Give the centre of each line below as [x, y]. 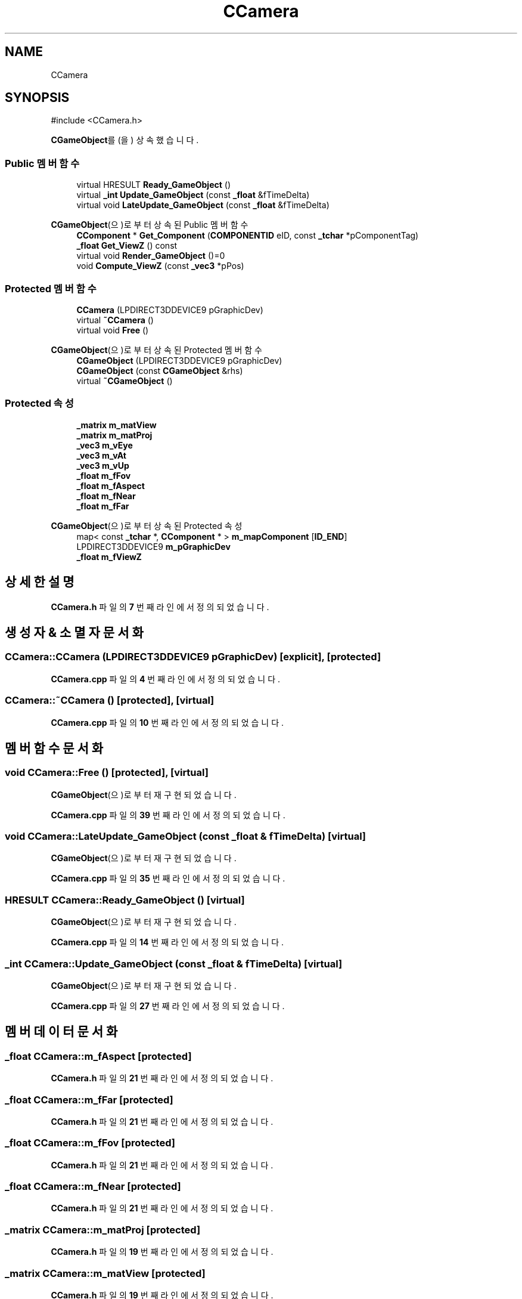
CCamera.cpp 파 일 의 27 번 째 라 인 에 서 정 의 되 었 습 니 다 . [168, 1006]
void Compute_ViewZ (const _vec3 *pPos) [160, 266]
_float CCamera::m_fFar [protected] [89, 1099]
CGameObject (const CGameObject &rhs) [160, 370]
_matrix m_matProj [114, 435]
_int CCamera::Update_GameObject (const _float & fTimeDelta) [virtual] [174, 964]
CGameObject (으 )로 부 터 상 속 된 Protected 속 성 [147, 525]
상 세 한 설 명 [40, 582]
